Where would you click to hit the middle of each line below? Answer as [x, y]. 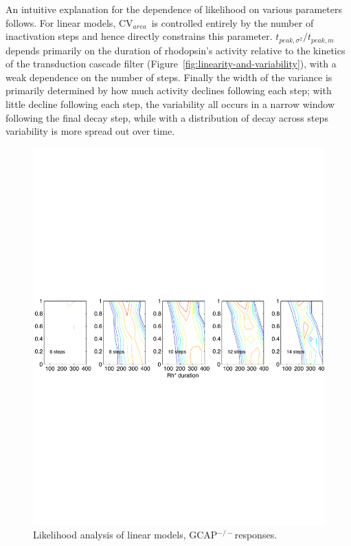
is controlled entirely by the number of [233, 22]
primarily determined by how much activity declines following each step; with [169, 90]
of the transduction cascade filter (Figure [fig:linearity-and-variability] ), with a [171, 64]
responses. [256, 535]
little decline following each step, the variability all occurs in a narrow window [170, 104]
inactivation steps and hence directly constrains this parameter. [139, 36]
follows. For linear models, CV [69, 22]
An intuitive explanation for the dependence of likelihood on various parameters [174, 9]
